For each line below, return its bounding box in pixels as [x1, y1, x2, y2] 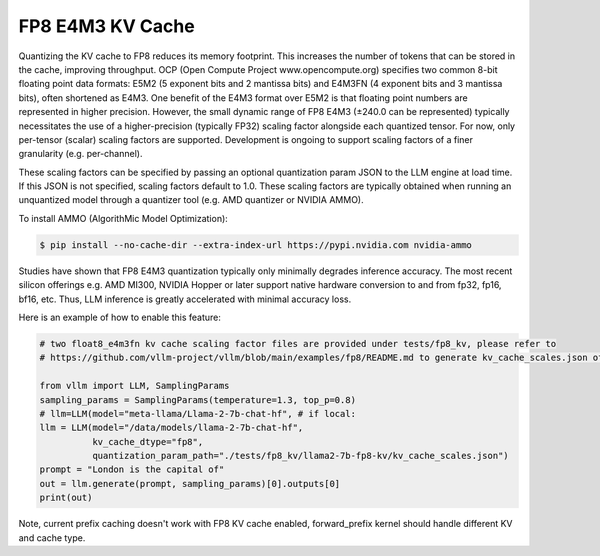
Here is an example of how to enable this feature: [18, 311, 222, 323]
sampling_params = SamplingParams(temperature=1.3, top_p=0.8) [39, 394, 357, 405]
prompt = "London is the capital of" [39, 464, 225, 475]
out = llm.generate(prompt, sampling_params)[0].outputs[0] [39, 478, 341, 489]
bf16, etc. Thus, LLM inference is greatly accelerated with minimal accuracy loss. [18, 293, 352, 305]
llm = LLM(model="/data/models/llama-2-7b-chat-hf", [39, 422, 304, 434]
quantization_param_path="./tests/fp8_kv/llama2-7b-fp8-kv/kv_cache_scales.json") [91, 450, 509, 462]
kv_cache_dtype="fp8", [91, 436, 204, 447]
